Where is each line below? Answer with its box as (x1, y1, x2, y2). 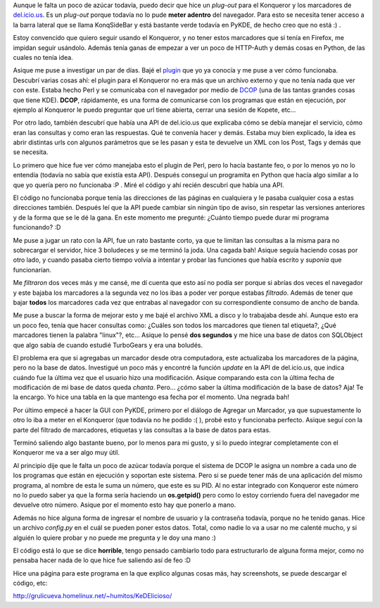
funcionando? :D (13, 223, 61, 232)
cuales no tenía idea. (13, 53, 73, 61)
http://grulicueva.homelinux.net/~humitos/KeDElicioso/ (13, 592, 172, 600)
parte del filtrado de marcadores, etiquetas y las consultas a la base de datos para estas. (13, 426, 271, 434)
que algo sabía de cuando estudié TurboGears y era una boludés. (13, 341, 203, 349)
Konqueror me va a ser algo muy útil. (13, 448, 120, 457)
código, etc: (13, 579, 48, 588)
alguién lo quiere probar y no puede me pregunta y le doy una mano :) (13, 533, 216, 542)
